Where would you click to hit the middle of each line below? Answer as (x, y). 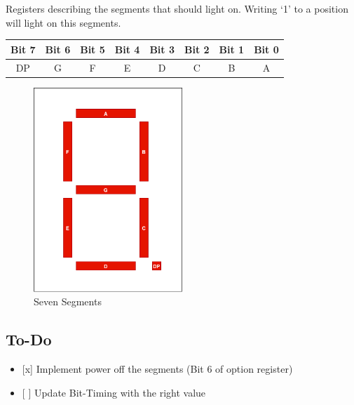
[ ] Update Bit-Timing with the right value (114, 392)
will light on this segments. (63, 22)
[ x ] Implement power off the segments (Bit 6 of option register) (157, 369)
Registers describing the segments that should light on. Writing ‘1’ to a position (177, 8)
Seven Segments (68, 301)
